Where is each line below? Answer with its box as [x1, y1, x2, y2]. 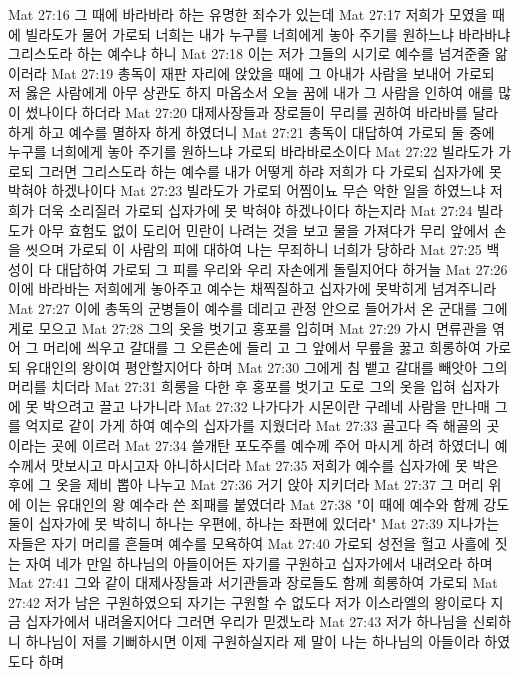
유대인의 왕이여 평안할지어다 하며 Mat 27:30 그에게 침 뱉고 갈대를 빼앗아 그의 [25, 356, 508, 377]
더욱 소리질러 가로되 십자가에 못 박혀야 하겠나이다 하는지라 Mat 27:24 [38, 199, 473, 220]
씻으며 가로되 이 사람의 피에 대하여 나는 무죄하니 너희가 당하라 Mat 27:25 [25, 239, 482, 260]
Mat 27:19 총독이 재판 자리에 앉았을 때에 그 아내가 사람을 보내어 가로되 [51, 62, 495, 83]
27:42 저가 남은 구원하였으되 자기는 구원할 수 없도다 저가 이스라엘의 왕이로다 [8, 591, 486, 612]
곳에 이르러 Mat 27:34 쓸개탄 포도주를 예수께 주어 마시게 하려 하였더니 [51, 435, 490, 456]
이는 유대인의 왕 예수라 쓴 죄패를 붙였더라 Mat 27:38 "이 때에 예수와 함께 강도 [25, 493, 510, 514]
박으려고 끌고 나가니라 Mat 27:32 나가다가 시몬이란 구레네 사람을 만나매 [43, 395, 490, 416]
